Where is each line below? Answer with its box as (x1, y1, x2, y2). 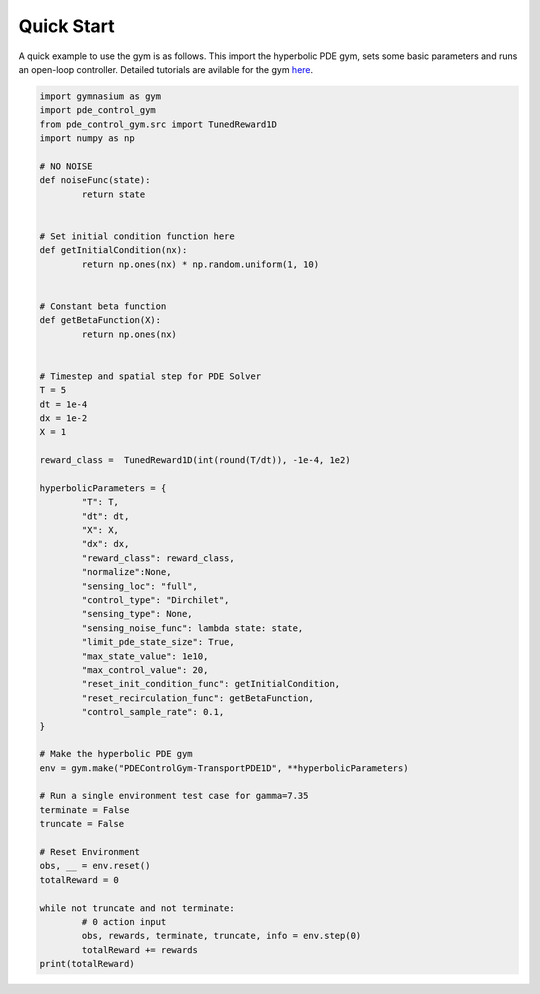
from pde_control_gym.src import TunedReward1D (39, 118, 277, 130)
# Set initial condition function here (39, 230, 235, 242)
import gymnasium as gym (39, 90, 162, 102)
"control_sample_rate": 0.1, (81, 706, 225, 718)
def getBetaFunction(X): (39, 315, 162, 326)
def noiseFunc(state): (39, 175, 151, 186)
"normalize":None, (81, 566, 172, 578)
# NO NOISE (39, 160, 93, 172)
